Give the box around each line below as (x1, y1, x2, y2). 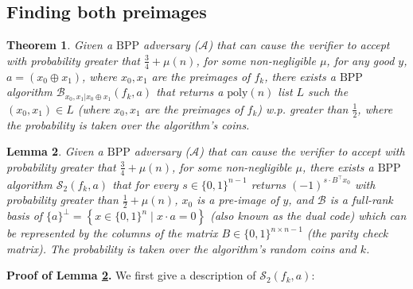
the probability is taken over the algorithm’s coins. (6, 116, 250, 133)
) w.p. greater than (257, 100, 349, 117)
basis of (6, 207, 43, 223)
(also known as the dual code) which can (210, 207, 407, 223)
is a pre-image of (197, 191, 279, 208)
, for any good (326, 52, 395, 68)
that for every (112, 175, 179, 192)
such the (308, 83, 349, 100)
